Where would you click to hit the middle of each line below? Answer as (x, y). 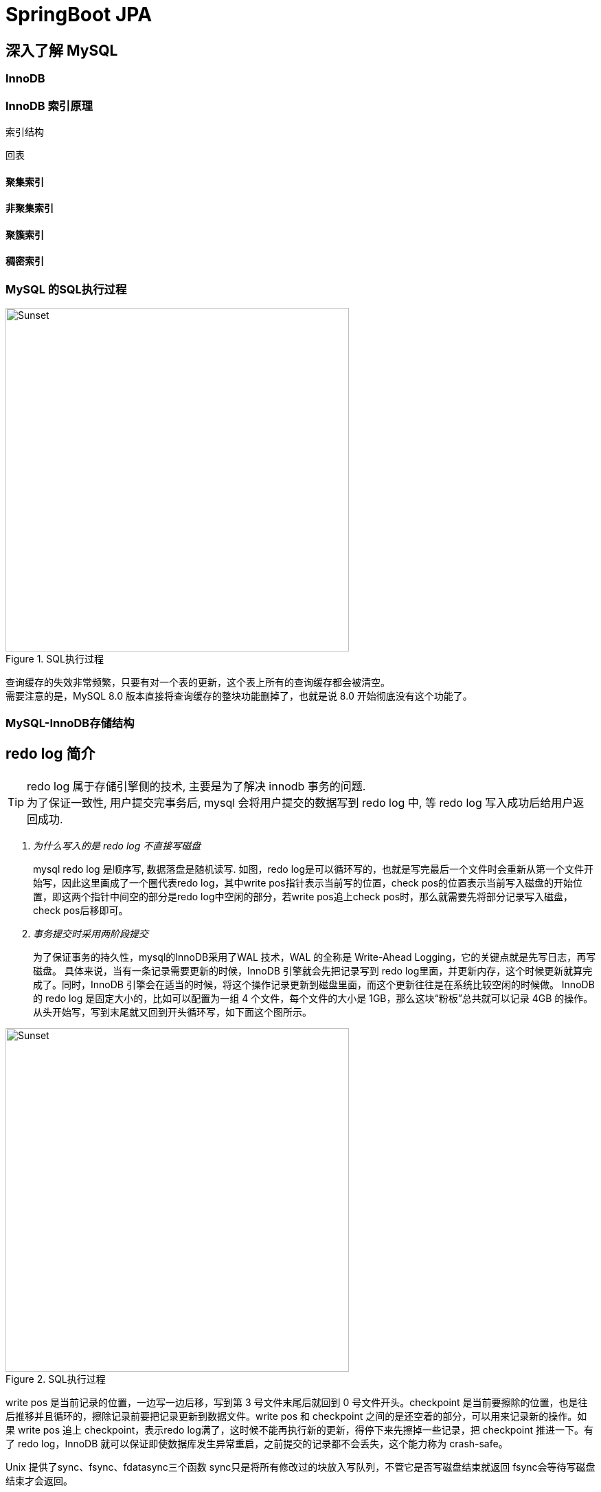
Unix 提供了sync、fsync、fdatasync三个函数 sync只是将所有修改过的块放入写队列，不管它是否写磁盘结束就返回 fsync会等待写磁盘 (300, 1467)
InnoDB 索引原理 (49, 105)
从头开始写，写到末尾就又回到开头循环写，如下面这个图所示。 (172, 1012)
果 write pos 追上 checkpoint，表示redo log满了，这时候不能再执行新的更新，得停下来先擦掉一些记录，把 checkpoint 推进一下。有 (299, 1429)
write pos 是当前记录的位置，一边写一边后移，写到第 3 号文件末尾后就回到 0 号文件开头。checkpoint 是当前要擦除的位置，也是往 (297, 1402)
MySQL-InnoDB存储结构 (70, 723)
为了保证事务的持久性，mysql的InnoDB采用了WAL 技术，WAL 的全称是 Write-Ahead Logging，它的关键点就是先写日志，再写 (315, 957)
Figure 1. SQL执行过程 (55, 659)
